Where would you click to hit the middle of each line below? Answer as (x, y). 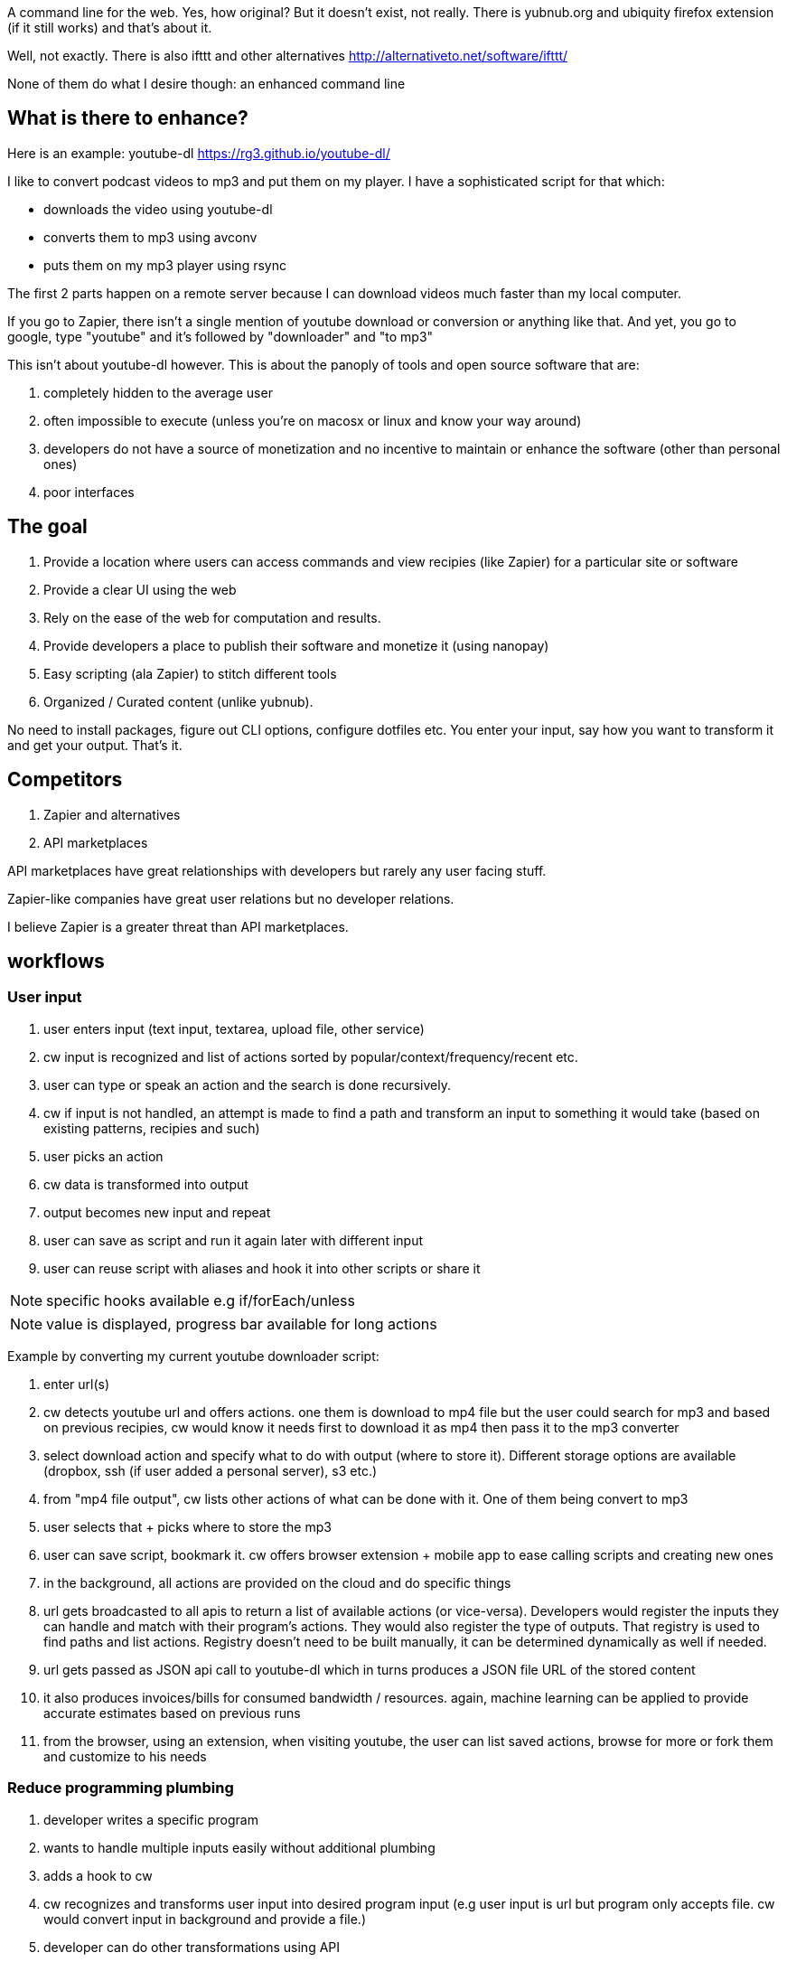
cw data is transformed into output (146, 1184)
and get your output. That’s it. (95, 745)
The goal (47, 527)
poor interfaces (89, 492)
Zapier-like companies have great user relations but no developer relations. (231, 898)
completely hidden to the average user (158, 392)
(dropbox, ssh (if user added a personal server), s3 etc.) (211, 1470)
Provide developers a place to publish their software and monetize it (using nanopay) (296, 645)
